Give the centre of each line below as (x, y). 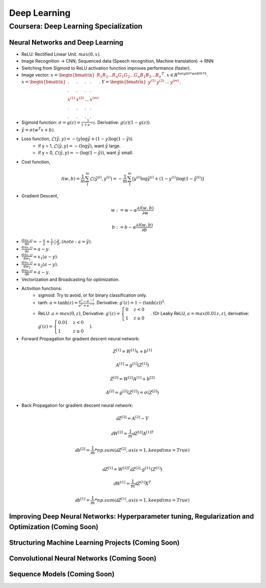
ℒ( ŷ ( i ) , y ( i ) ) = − (106, 178)
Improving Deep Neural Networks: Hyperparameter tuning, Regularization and (132, 517)
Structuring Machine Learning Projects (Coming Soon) (94, 542)
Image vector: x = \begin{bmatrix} (58, 75)
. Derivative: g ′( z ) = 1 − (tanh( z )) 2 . (130, 302)
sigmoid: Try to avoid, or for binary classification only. (93, 295)
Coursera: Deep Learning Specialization (76, 26)
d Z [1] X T (143, 483)
